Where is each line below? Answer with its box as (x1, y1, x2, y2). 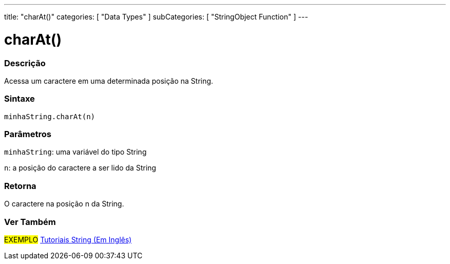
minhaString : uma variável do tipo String (4, 147, 147, 157)
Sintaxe (4, 93, 35, 104)
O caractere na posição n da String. (4, 199, 124, 209)
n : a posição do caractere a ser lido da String (4, 163, 156, 173)
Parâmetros (4, 129, 51, 139)
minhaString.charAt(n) (4, 112, 96, 121)
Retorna (4, 180, 36, 191)
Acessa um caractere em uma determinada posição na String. (4, 76, 213, 85)
